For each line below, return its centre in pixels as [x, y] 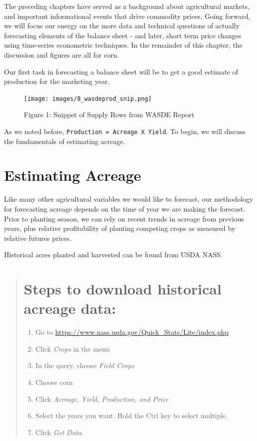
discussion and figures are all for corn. [62, 54]
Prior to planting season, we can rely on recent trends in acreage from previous [124, 218]
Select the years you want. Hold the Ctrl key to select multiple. [131, 415]
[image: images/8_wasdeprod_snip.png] [88, 99]
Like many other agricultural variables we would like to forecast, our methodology [129, 199]
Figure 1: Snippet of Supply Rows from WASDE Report [109, 114]
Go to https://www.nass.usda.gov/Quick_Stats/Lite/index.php [132, 332]
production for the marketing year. [57, 81]
